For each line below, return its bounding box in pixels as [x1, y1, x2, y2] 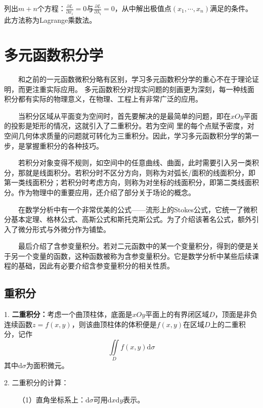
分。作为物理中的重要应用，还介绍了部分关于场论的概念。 [4, 187, 195, 197]
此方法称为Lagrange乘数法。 [4, 15, 97, 25]
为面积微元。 [26, 360, 69, 371]
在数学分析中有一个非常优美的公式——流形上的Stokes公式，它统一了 [18, 204, 243, 214]
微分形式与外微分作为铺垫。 [18, 223, 110, 234]
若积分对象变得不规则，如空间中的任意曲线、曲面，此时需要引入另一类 [18, 157, 252, 168]
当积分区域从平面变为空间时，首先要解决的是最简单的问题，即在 [18, 110, 231, 121]
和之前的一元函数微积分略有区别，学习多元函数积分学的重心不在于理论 [18, 73, 252, 84]
